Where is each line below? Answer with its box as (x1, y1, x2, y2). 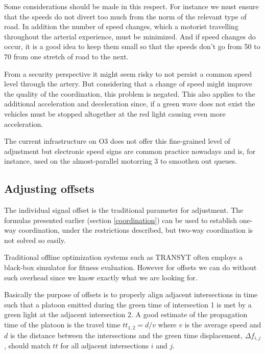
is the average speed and (184, 319, 261, 330)
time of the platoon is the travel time (4, 319, 121, 330)
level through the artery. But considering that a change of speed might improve (4, 78, 252, 89)
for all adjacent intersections (60, 340, 149, 350)
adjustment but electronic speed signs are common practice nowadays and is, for (4, 145, 256, 156)
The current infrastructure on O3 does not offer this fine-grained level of (4, 136, 230, 146)
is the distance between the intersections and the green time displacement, (10, 329, 243, 340)
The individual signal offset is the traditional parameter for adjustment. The (4, 205, 244, 215)
